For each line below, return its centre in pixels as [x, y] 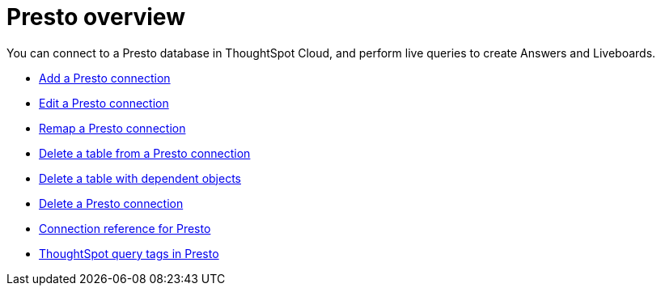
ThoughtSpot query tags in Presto [129, 253]
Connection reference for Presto [125, 228]
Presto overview [96, 17]
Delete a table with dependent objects [140, 178]
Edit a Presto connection [104, 103]
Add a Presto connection [105, 78]
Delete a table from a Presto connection [145, 153]
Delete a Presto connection [111, 203]
